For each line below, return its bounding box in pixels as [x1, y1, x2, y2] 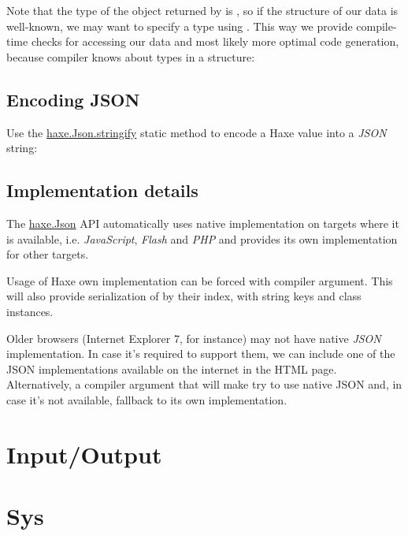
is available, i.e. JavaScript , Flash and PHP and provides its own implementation [6, 230, 398, 247]
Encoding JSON [6, 87, 140, 111]
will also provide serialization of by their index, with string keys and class [6, 288, 362, 304]
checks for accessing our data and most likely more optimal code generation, [31, 33, 399, 50]
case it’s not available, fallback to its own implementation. [6, 391, 287, 408]
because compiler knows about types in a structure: [6, 48, 255, 65]
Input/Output [6, 437, 162, 470]
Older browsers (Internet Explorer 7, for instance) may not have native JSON [6, 329, 381, 346]
